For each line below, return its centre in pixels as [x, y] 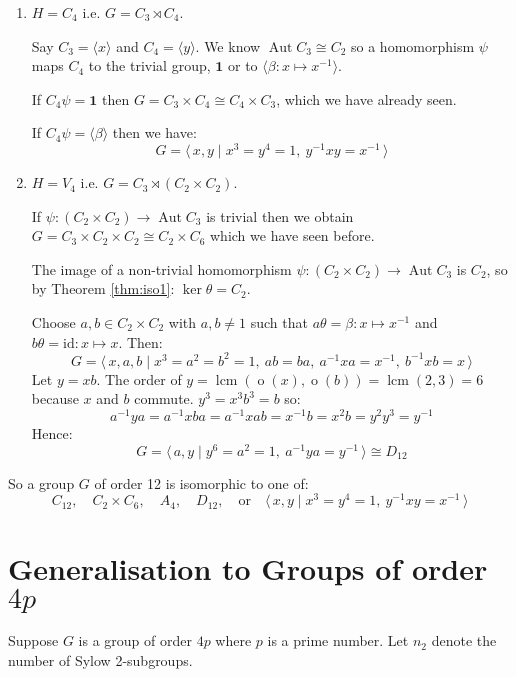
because [55, 398]
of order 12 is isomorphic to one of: [201, 482]
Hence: [52, 432]
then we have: [154, 132]
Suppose [33, 640]
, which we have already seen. [366, 98]
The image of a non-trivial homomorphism [161, 268]
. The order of [139, 378]
